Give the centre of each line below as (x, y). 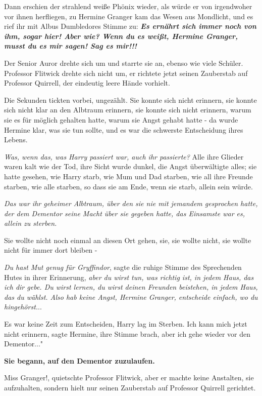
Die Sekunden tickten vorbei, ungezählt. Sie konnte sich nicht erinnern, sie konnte (130, 100)
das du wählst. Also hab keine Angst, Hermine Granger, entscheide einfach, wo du (131, 296)
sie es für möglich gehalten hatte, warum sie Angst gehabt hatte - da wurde (121, 119)
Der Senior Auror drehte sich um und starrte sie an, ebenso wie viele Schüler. (124, 63)
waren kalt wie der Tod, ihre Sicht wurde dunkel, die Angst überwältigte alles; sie (130, 166)
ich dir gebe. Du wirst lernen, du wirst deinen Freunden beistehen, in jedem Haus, (131, 287)
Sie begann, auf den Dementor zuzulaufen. (80, 360)
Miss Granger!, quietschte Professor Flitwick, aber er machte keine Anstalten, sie (129, 378)
